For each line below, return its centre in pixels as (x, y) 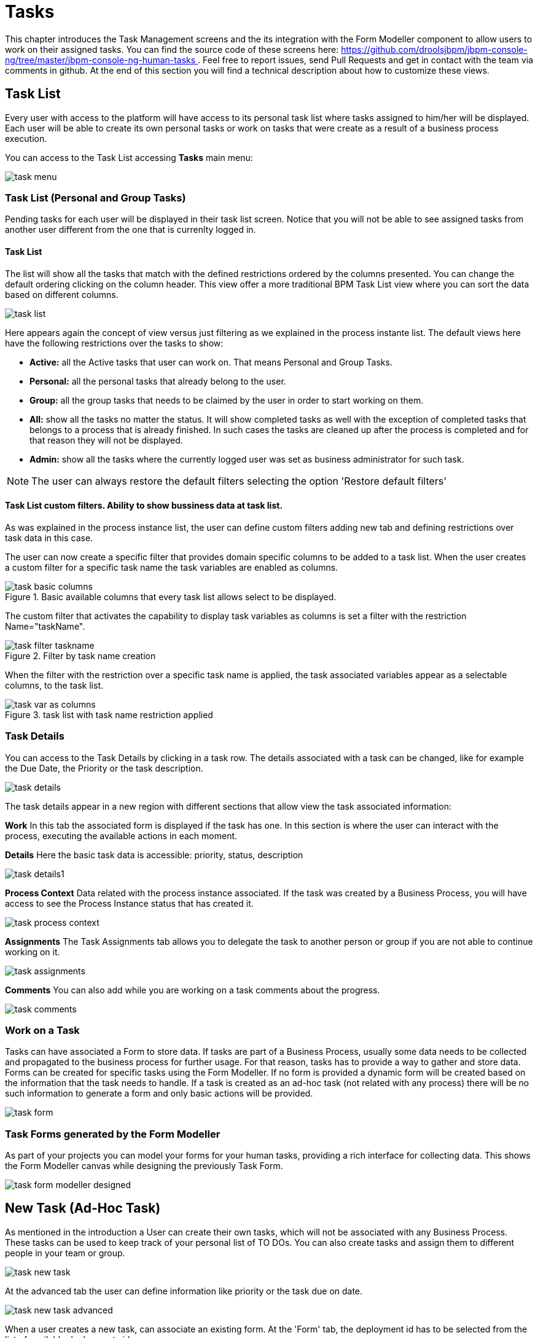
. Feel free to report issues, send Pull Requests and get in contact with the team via (366, 60)
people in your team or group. (65, 1253)
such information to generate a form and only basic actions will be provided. (159, 1093)
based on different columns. (62, 294)
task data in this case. (49, 538)
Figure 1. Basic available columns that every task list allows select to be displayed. (171, 597)
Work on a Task (42, 1030)
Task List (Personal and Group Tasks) (96, 198)
